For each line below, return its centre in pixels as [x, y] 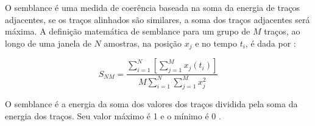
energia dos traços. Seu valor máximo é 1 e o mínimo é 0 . [113, 116]
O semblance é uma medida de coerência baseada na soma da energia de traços [153, 7]
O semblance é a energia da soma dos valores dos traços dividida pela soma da [151, 104]
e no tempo [216, 43]
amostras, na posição [143, 43]
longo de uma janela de [48, 43]
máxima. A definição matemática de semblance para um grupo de [128, 31]
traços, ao [282, 31]
